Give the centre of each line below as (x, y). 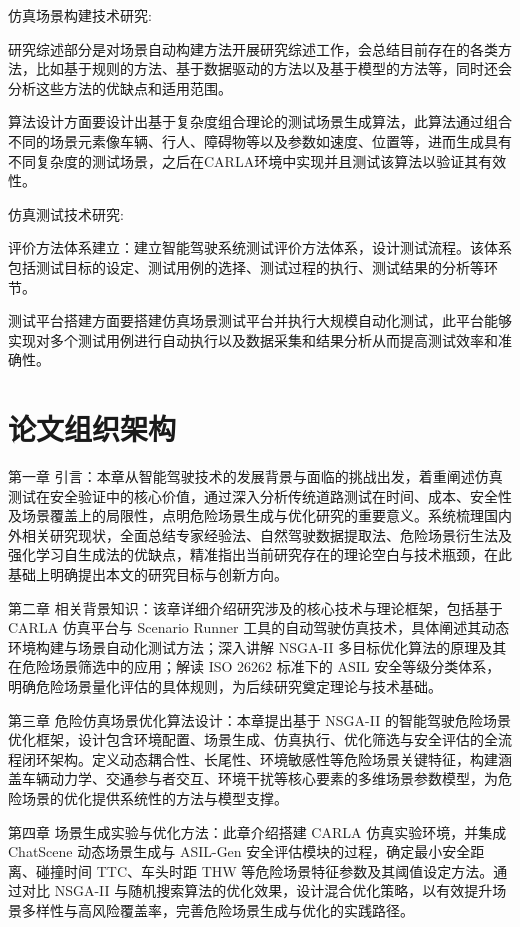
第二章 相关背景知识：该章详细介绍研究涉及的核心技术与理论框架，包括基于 (255, 607)
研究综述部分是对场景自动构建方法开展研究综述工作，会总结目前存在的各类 (253, 48)
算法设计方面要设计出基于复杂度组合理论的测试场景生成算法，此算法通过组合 (260, 121)
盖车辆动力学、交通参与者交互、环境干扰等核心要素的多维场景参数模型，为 (253, 778)
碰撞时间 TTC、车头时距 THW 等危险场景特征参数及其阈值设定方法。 (264, 870)
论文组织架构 (92, 428)
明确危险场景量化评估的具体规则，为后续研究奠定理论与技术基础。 (225, 685)
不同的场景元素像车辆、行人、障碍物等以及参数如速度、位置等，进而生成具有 (260, 140)
